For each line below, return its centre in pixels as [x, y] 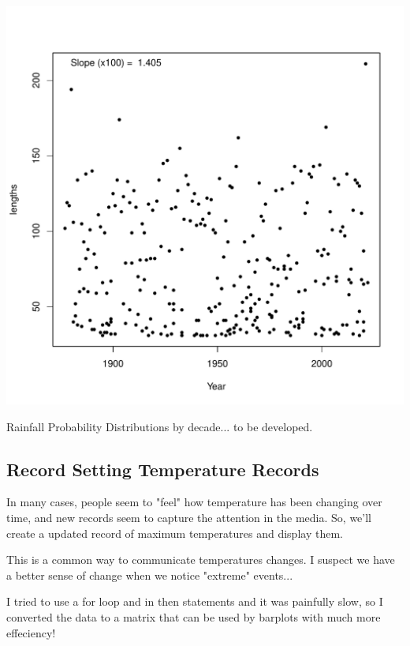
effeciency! [31, 632]
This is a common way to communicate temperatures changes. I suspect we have [201, 560]
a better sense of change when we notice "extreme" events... [150, 575]
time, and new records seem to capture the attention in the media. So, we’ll [189, 517]
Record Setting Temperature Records [163, 469]
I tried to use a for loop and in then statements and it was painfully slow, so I [195, 601]
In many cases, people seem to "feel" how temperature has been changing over [194, 502]
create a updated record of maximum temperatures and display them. [175, 533]
